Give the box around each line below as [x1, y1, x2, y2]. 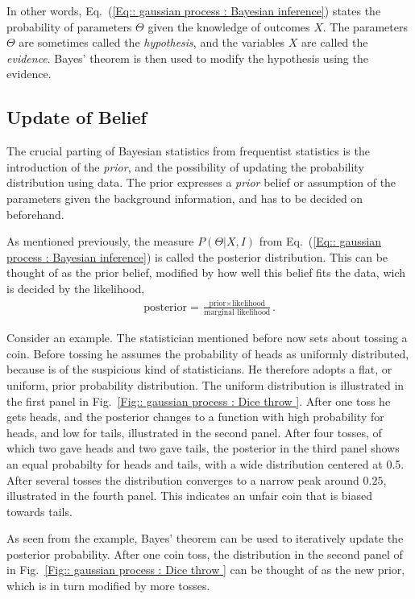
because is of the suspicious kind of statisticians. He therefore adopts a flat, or [6, 361, 392, 378]
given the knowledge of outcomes [147, 18, 310, 35]
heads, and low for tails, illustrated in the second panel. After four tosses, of [6, 423, 382, 440]
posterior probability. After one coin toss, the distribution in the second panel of [6, 545, 403, 562]
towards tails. [6, 502, 73, 519]
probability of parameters [6, 18, 132, 35]
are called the [301, 34, 368, 51]
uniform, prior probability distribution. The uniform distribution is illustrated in [6, 376, 405, 393]
